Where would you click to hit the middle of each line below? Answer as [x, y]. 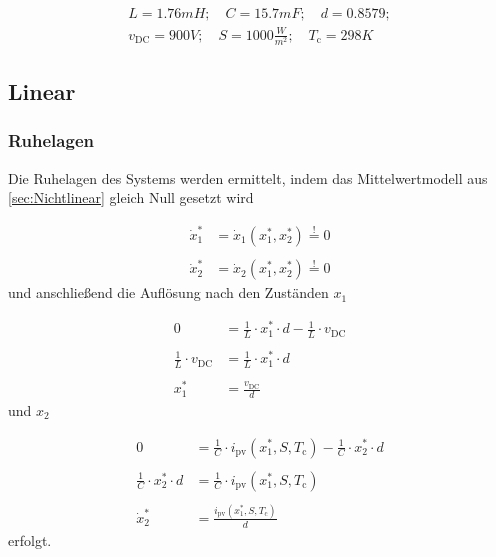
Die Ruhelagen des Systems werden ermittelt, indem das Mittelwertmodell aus [248, 177]
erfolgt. [30, 539]
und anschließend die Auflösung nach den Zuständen [168, 292]
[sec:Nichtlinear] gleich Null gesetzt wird [131, 197]
